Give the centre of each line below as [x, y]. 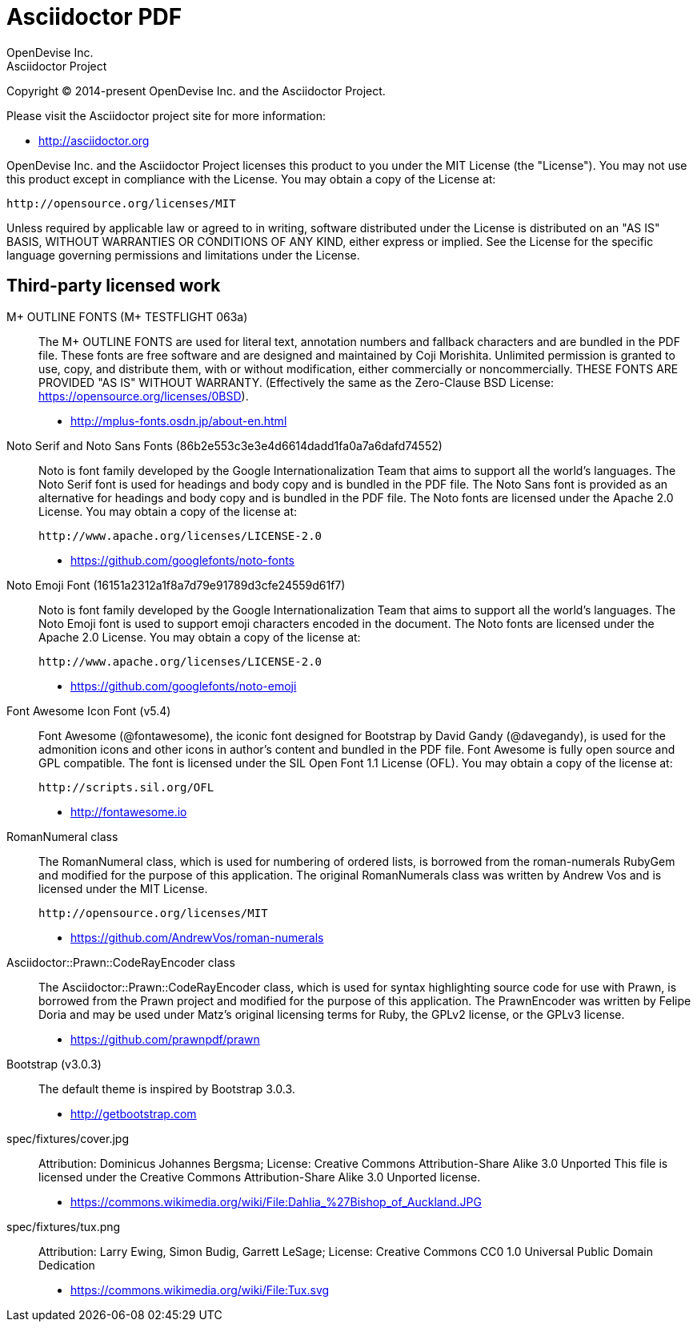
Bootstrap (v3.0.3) [54, 1064]
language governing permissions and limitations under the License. [183, 255]
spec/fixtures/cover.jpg [68, 1138]
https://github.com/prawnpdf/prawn [165, 1039]
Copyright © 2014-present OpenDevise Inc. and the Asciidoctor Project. [196, 91]
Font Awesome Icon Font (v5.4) [89, 710]
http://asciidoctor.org [94, 140]
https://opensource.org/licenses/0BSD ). [144, 396]
